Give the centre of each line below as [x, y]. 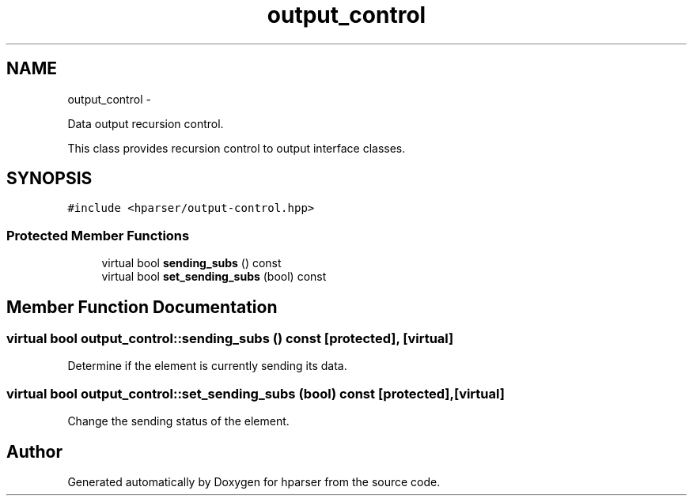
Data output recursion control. [146, 123]
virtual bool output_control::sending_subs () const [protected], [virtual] [230, 339]
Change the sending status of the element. [178, 421]
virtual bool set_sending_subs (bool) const [214, 277]
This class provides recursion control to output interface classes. [237, 148]
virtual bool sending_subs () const [191, 263]
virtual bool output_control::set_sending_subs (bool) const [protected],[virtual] [256, 393]
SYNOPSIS [49, 179]
